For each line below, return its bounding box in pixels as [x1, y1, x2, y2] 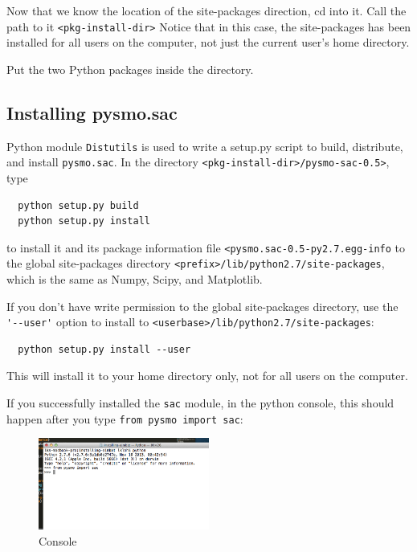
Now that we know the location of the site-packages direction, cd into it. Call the [6, 2, 407, 18]
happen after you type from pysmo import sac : [6, 410, 243, 427]
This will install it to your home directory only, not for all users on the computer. [6, 367, 408, 384]
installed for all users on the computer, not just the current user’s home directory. [6, 34, 410, 51]
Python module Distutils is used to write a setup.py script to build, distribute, [6, 137, 403, 154]
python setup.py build [18, 199, 139, 211]
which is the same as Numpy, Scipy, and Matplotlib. [6, 271, 263, 288]
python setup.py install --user [18, 343, 191, 355]
